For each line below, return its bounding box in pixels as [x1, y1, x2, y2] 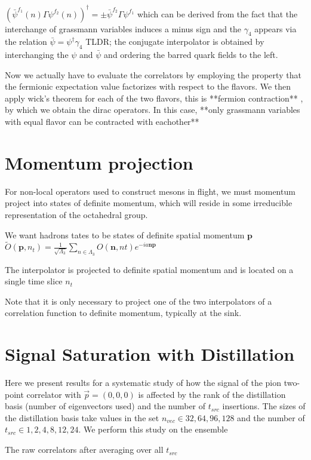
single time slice [5, 275, 63, 287]
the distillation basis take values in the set [5, 411, 159, 424]
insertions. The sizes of [222, 400, 306, 412]
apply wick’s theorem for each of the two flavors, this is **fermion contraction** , [5, 91, 303, 104]
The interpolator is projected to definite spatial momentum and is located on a [5, 263, 294, 275]
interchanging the [5, 48, 69, 61]
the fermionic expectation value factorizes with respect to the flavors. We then [5, 80, 291, 93]
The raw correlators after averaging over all [5, 443, 164, 456]
